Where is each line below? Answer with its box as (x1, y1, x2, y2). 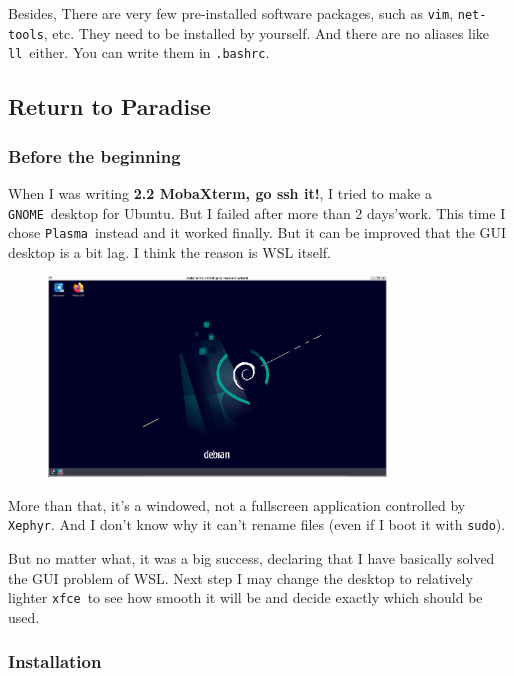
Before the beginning (8, 143, 181, 168)
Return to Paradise (8, 91, 211, 122)
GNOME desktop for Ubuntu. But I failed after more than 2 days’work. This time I (8, 202, 506, 223)
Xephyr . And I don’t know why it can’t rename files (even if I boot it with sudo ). (8, 514, 506, 535)
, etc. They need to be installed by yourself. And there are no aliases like (43, 22, 490, 43)
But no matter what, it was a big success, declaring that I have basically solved (8, 547, 495, 568)
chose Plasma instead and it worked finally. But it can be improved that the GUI (8, 222, 507, 243)
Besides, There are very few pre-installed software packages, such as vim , (8, 3, 454, 23)
